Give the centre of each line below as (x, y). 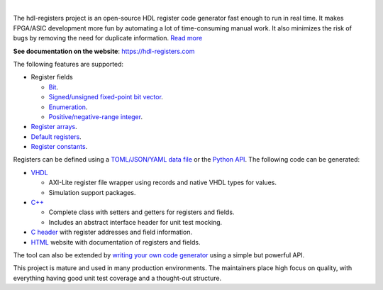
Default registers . (56, 136)
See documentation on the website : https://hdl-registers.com (104, 51)
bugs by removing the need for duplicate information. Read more (108, 38)
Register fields (52, 77)
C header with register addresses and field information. (112, 232)
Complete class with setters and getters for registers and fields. (141, 212)
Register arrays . (54, 127)
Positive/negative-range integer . (96, 116)
